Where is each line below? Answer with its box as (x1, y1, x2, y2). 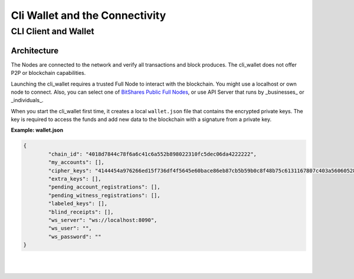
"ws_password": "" (48, 233, 101, 240)
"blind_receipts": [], (48, 208, 114, 215)
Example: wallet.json (11, 127, 64, 134)
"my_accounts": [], (48, 159, 104, 166)
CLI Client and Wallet (11, 26, 94, 37)
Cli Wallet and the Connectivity (11, 9, 166, 22)
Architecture (11, 45, 59, 55)
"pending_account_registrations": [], (48, 183, 160, 191)
